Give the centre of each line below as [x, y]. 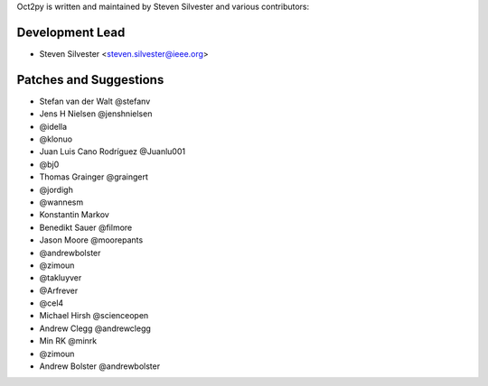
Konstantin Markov [75, 215]
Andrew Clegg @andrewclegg [95, 328]
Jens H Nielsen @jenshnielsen [96, 114]
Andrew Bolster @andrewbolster [100, 366]
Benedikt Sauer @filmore [86, 227]
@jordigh [56, 189]
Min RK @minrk [68, 341]
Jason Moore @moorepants [91, 240]
